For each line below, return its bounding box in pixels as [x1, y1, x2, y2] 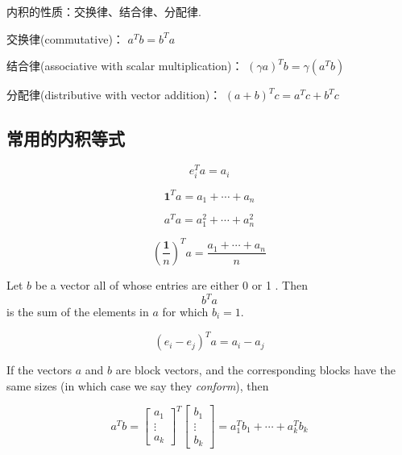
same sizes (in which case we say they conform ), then [6, 377, 269, 394]
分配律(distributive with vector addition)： [6, 86, 222, 103]
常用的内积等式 [6, 126, 125, 151]
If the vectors [6, 361, 72, 378]
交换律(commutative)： [6, 30, 124, 47]
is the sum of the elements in [6, 303, 149, 319]
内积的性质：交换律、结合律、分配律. [6, 3, 201, 19]
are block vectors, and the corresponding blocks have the [115, 361, 396, 378]
